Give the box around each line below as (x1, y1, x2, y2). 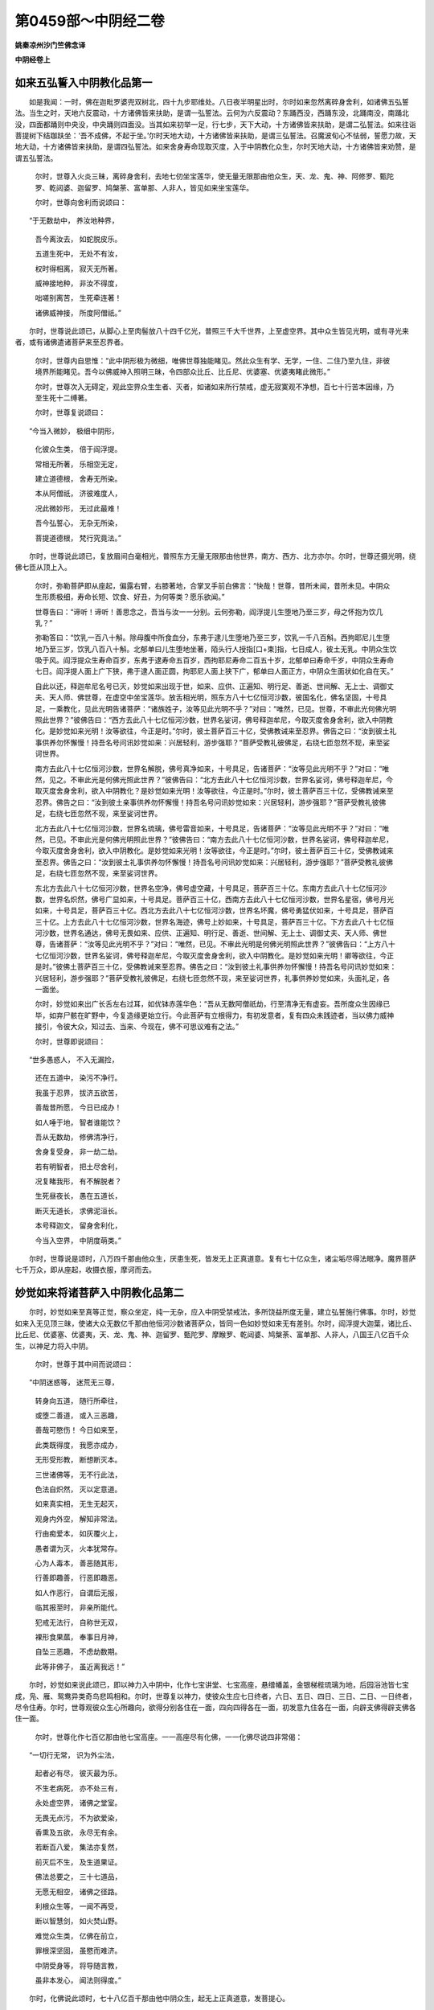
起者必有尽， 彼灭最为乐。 (35, 1769, 122, 1778)
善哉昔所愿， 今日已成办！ (35, 1102, 122, 1113)
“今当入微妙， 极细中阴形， (28, 426, 120, 436)
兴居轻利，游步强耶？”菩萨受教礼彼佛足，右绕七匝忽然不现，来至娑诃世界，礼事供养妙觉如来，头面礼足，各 (35, 973, 391, 982)
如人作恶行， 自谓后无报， (35, 1588, 122, 1598)
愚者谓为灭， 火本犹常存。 (35, 1544, 122, 1553)
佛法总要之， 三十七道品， (35, 1872, 122, 1881)
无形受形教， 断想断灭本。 (35, 1455, 122, 1465)
